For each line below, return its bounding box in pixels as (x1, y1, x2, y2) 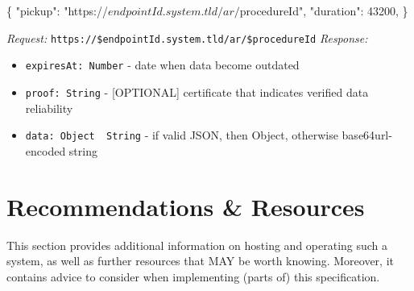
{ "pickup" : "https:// (6, 2, 108, 19)
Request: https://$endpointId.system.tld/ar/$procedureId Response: (6, 29, 368, 46)
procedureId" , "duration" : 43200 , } (239, 2, 408, 19)
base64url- (342, 127, 392, 143)
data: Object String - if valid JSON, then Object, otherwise (25, 127, 338, 143)
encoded (25, 142, 66, 159)
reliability (25, 99, 73, 116)
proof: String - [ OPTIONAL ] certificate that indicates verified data (25, 83, 369, 100)
